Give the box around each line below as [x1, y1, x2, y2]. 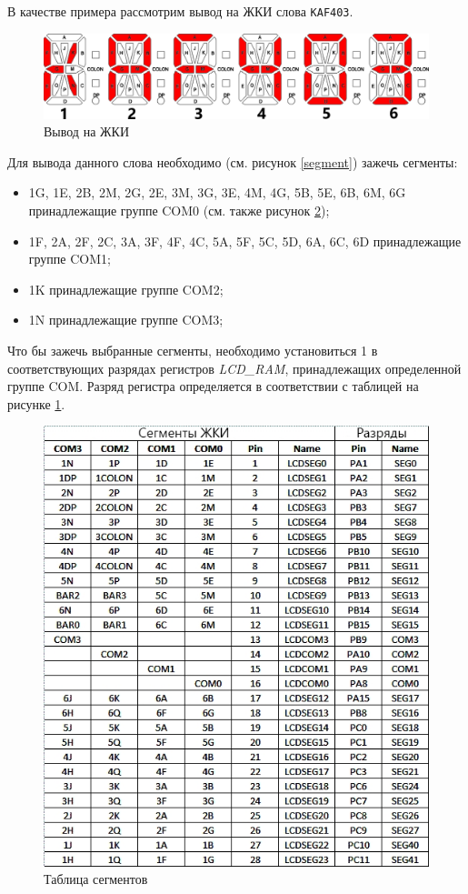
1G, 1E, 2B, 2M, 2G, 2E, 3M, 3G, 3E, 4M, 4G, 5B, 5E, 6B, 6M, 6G [28, 183, 406, 202]
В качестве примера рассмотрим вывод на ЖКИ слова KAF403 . [7, 2, 353, 20]
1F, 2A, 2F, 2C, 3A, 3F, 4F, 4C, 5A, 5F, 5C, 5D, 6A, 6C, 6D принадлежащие [28, 231, 462, 250]
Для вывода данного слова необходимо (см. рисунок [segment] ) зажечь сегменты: [7, 152, 458, 171]
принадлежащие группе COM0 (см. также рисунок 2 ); [28, 201, 330, 220]
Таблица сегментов [44, 869, 148, 889]
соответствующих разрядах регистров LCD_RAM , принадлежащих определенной [7, 358, 462, 377]
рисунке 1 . [7, 394, 65, 413]
